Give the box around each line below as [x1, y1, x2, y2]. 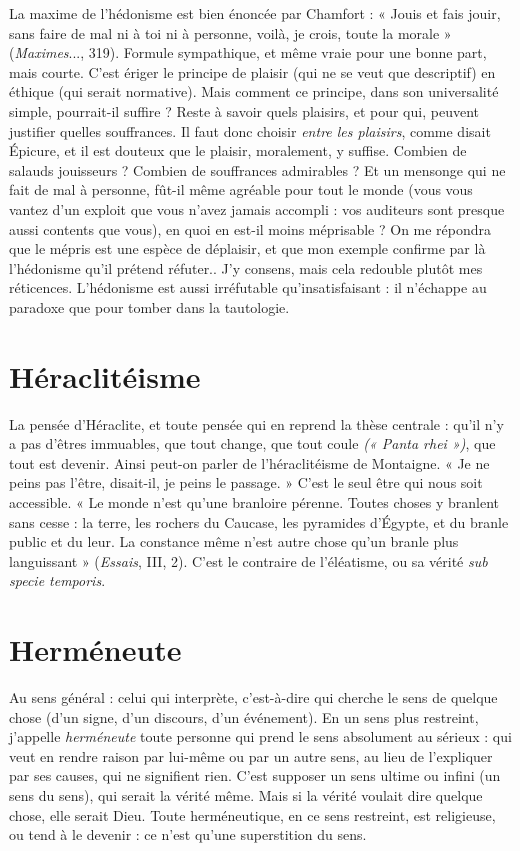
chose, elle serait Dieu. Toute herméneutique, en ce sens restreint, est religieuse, [9, 804, 496, 825]
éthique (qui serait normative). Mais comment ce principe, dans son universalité [9, 81, 499, 102]
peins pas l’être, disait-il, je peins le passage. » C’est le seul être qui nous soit [9, 472, 483, 493]
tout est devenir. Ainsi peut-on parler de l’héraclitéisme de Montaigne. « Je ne [9, 452, 490, 473]
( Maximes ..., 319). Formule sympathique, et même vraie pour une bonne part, [9, 42, 487, 63]
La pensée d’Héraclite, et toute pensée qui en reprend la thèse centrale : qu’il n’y [9, 413, 504, 434]
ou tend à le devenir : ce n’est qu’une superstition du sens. [9, 824, 367, 845]
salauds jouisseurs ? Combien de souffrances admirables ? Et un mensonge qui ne [9, 159, 506, 180]
